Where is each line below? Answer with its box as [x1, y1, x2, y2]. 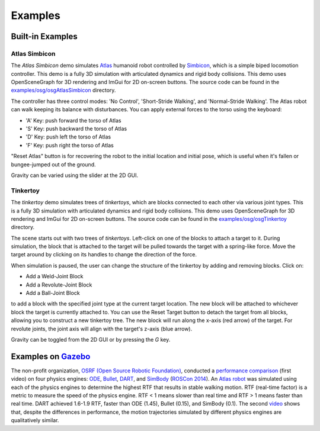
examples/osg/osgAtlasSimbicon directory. [11, 86, 116, 94]
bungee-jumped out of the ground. [11, 160, 96, 168]
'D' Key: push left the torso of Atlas [25, 133, 111, 140]
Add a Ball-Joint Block [25, 290, 80, 297]
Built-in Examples [11, 31, 78, 41]
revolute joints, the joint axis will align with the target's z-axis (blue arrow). [11, 325, 193, 332]
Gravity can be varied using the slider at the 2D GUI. [11, 172, 139, 179]
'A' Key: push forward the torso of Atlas [25, 117, 121, 124]
